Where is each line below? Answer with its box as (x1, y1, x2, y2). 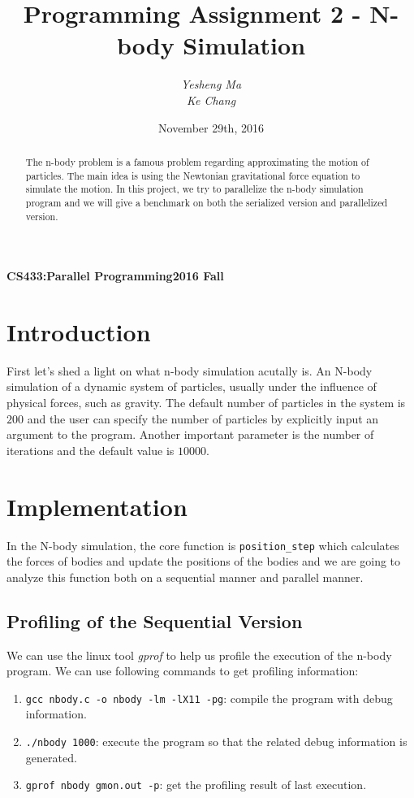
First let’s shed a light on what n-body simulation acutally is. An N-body (6, 362, 373, 379)
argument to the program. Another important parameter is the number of (6, 426, 374, 443)
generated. (25, 748, 77, 765)
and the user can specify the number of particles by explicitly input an (27, 410, 379, 427)
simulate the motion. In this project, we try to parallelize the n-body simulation (25, 182, 364, 196)
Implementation (6, 489, 188, 523)
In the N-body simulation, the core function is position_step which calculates (6, 536, 399, 553)
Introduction (6, 314, 151, 348)
